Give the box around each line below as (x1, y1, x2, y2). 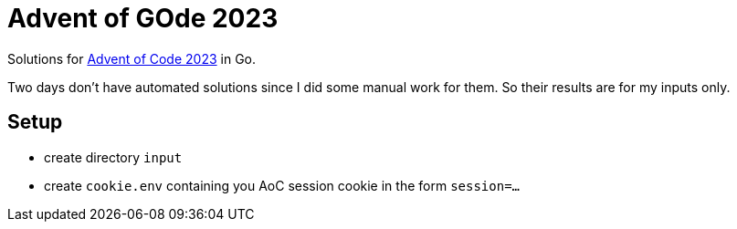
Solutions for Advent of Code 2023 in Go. (7, 50, 257, 67)
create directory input (44, 149, 183, 165)
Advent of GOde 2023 (7, 3, 279, 34)
